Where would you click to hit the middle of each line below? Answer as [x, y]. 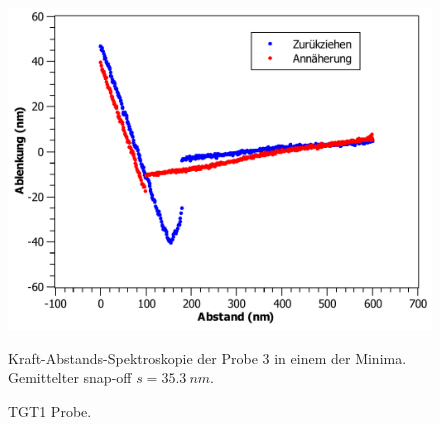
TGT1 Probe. [50, 410]
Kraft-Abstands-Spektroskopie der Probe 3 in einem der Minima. [207, 357]
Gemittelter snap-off [70, 377]
